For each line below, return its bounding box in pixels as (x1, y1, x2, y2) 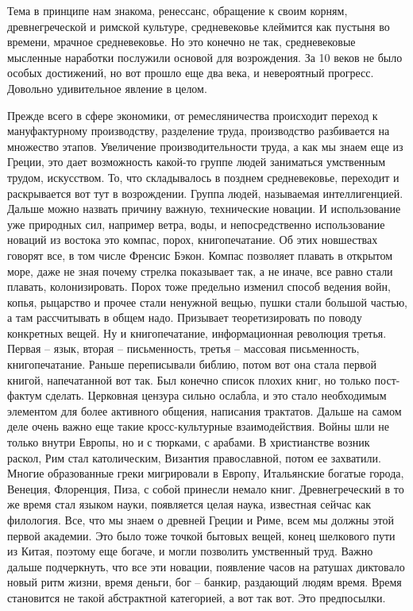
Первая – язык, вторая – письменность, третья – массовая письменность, (7, 340, 360, 357)
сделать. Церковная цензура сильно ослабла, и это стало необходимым (45, 387, 387, 404)
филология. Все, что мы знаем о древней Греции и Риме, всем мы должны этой (7, 512, 394, 528)
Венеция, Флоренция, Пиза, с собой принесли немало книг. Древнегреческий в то (7, 480, 404, 497)
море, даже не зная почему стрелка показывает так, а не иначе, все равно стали (7, 262, 393, 279)
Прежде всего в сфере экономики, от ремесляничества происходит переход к (7, 106, 378, 123)
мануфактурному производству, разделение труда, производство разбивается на (7, 122, 390, 139)
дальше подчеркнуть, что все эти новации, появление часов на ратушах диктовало (7, 558, 405, 574)
